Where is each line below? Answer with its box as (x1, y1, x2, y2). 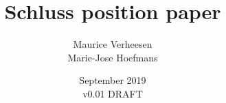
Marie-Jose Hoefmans (67, 50, 158, 64)
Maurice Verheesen (73, 37, 152, 51)
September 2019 (79, 73, 146, 87)
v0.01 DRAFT (82, 86, 143, 100)
